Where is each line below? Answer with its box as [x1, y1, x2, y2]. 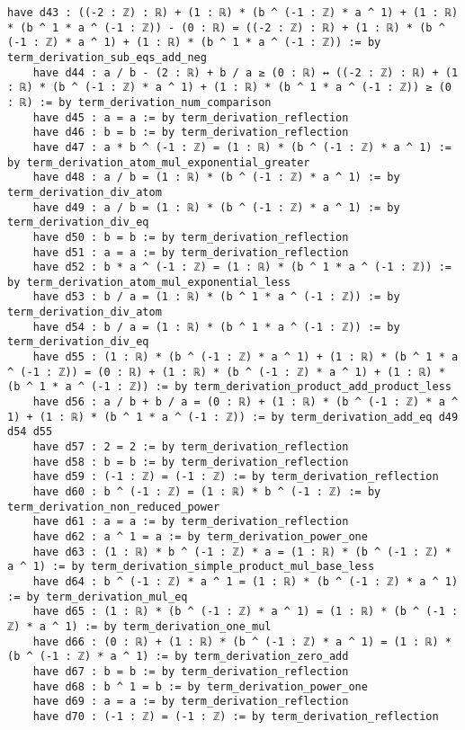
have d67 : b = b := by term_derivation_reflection [32, 664, 349, 678]
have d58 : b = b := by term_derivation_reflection [32, 455, 349, 468]
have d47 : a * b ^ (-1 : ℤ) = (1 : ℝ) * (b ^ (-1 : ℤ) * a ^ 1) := [32, 140, 452, 154]
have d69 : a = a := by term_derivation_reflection [32, 695, 349, 708]
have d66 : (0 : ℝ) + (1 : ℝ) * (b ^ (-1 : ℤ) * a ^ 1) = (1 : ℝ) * [32, 635, 452, 648]
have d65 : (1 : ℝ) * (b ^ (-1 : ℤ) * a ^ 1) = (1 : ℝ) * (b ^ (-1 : [32, 605, 459, 619]
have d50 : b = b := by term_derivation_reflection [32, 230, 349, 244]
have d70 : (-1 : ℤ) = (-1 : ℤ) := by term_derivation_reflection [32, 709, 439, 723]
